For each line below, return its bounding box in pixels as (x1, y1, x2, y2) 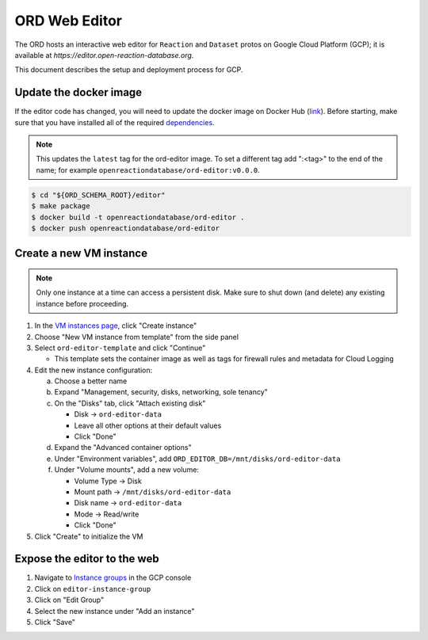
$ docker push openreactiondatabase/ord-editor (31, 223, 220, 233)
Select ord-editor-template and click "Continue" (34, 343, 206, 352)
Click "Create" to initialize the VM (34, 531, 143, 541)
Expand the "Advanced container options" (54, 443, 192, 452)
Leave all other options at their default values (74, 421, 222, 430)
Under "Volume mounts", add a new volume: (54, 465, 200, 474)
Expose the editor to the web (14, 552, 159, 566)
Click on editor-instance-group (34, 584, 151, 593)
